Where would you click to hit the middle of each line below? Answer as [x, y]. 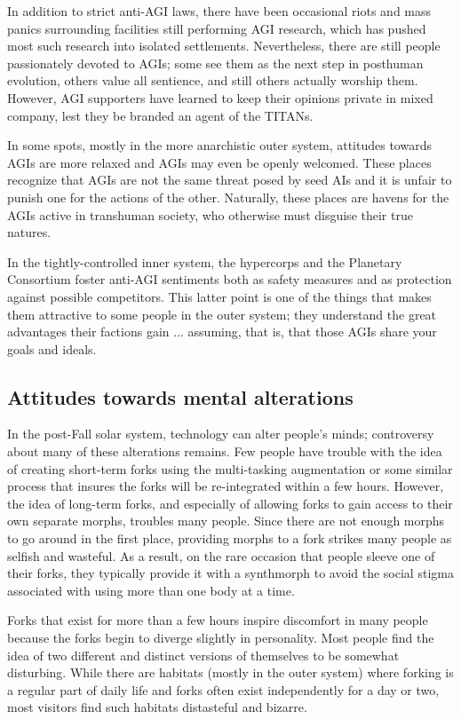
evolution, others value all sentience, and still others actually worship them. [213, 80]
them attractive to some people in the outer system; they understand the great [222, 314]
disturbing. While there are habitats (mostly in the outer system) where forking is [230, 672]
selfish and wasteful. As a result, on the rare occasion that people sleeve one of [221, 555]
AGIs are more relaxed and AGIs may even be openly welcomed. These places [219, 162]
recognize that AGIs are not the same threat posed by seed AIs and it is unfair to [230, 180]
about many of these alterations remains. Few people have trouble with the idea [225, 451]
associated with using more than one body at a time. [151, 590]
